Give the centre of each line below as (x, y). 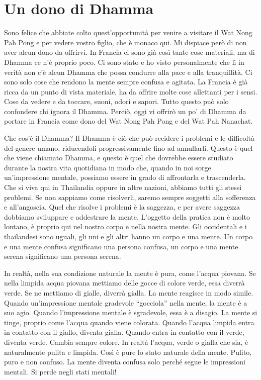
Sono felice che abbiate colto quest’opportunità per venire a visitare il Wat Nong (128, 32)
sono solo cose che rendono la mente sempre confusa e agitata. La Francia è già (126, 82)
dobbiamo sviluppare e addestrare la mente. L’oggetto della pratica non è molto (127, 216)
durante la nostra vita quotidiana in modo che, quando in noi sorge (108, 167)
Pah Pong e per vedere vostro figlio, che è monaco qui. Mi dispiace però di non (125, 42)
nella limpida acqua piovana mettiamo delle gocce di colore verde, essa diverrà (124, 283)
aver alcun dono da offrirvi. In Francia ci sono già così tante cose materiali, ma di (129, 52)
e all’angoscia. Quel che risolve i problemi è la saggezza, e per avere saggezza (122, 207)
